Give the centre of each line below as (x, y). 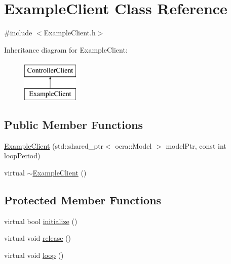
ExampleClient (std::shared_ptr (54, 145)
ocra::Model (133, 145)
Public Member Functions (73, 124)
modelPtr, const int (196, 145)
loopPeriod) (22, 156)
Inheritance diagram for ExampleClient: (66, 49)
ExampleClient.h (70, 33)
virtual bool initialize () (41, 221)
